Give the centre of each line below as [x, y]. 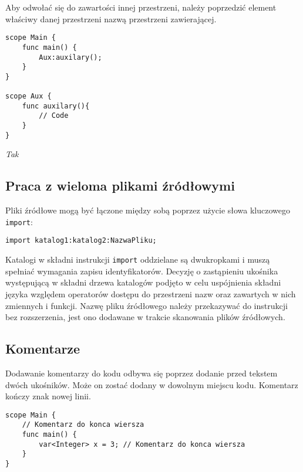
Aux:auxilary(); [70, 57]
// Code [54, 116]
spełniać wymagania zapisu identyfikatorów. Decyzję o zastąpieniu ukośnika [142, 271]
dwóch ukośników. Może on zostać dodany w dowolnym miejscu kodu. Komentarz [152, 384]
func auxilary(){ [56, 106]
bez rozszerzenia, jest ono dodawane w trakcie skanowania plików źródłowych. [145, 317]
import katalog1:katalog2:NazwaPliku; [81, 241]
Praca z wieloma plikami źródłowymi [120, 186]
